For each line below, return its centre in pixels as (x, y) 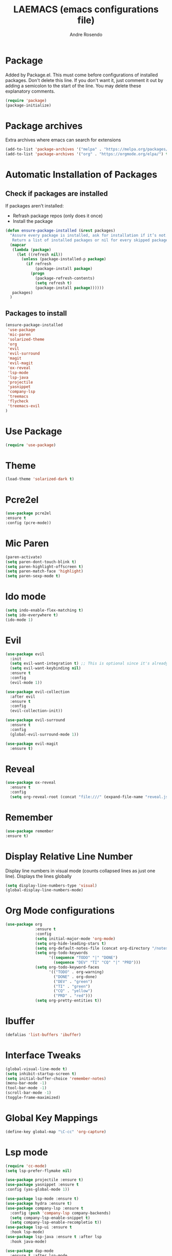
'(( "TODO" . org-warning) (76, 972)
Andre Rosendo (86, 34)
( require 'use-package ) (31, 445)
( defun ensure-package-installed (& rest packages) (60, 231)
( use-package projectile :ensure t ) (44, 1180)
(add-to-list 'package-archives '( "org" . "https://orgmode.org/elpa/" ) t (87, 154)
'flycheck (18, 401)
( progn (37, 274)
